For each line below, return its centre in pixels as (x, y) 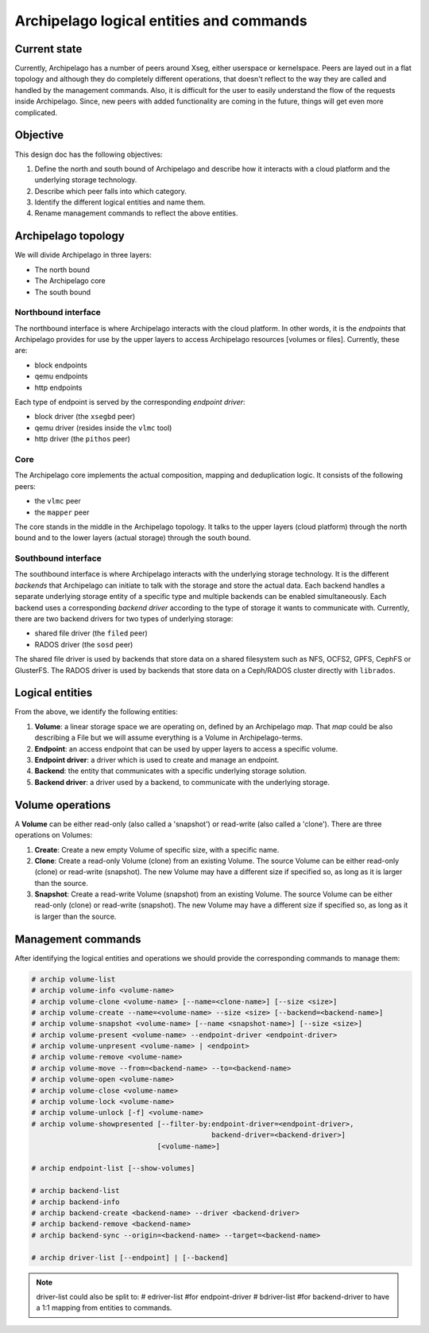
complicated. (36, 112)
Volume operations (63, 804)
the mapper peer (62, 512)
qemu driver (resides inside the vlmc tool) (103, 427)
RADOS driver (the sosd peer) (84, 644)
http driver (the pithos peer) (83, 439)
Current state (48, 49)
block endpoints (61, 365)
